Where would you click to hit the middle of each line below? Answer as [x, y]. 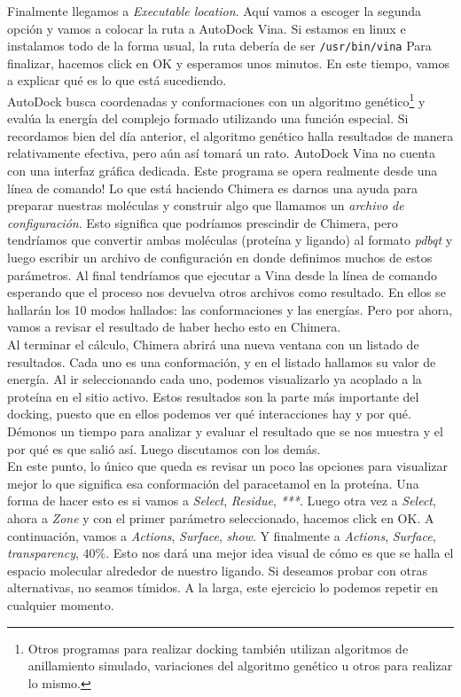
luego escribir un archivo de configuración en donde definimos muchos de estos [220, 258]
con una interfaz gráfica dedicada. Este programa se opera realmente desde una [223, 171]
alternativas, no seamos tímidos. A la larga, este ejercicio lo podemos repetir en [223, 587]
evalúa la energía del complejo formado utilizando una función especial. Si [208, 118]
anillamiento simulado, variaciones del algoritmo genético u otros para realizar [240, 666]
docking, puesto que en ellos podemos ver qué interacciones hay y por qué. [209, 414]
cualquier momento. [61, 604]
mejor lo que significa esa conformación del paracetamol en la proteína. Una [213, 483]
